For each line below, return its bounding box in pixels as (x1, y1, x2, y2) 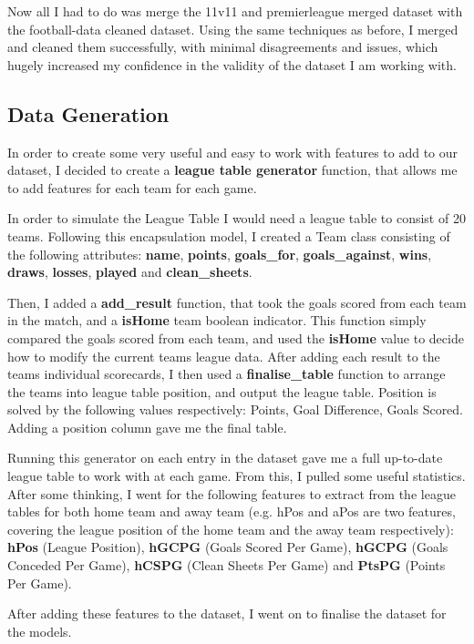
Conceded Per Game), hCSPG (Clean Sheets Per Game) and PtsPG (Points (7, 556, 446, 575)
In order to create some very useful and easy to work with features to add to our (7, 142, 459, 161)
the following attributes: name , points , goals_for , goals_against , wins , (7, 244, 432, 263)
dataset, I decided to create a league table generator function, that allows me (7, 160, 458, 179)
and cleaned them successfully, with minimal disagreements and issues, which (7, 37, 438, 56)
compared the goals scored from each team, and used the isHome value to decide (7, 328, 464, 347)
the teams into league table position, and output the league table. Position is (7, 382, 437, 401)
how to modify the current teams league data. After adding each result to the (7, 346, 440, 365)
